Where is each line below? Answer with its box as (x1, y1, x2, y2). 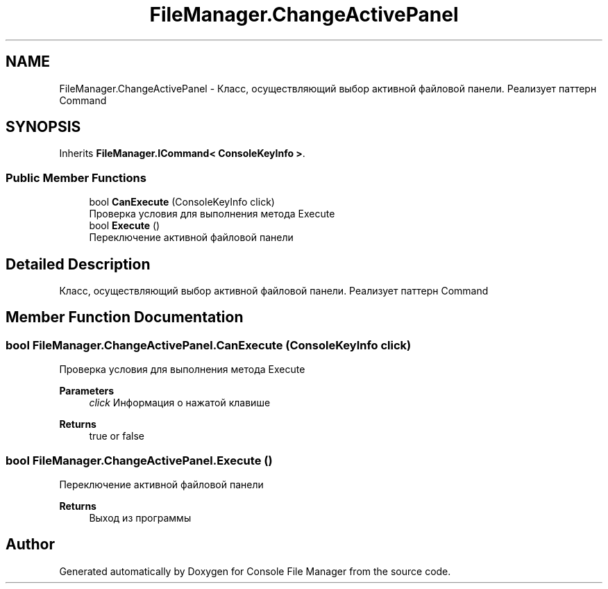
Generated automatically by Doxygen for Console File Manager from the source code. (59, 565, 451, 577)
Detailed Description (6, 255, 151, 273)
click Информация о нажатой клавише (89, 397, 271, 409)
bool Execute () (89, 219, 160, 232)
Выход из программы (89, 512, 192, 524)
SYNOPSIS (6, 118, 81, 136)
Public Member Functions (6, 170, 146, 185)
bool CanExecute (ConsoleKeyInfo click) (89, 196, 275, 208)
